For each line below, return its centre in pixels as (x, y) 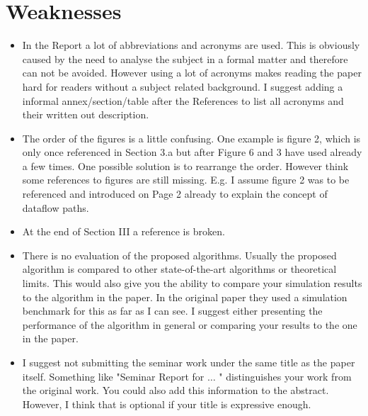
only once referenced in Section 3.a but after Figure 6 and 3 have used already (192, 152)
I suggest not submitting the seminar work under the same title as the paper (189, 362)
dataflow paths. (56, 207)
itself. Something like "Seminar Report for (113, 376)
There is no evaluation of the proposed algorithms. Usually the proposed (179, 255)
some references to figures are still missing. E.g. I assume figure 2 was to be (186, 180)
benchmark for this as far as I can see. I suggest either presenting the (172, 311)
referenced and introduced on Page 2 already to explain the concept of (175, 194)
